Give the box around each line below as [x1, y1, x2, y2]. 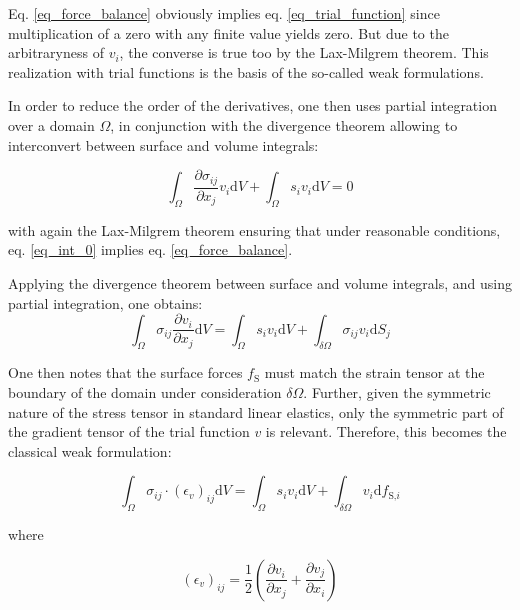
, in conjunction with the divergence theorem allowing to [110, 114, 458, 135]
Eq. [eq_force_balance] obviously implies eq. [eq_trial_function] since [8, 3, 440, 23]
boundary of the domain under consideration [8, 382, 282, 403]
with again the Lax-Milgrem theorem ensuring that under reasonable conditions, [8, 219, 501, 240]
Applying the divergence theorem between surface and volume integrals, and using [8, 273, 512, 294]
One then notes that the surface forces [8, 362, 243, 383]
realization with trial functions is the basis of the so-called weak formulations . [8, 61, 484, 82]
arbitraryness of [8, 42, 104, 63]
